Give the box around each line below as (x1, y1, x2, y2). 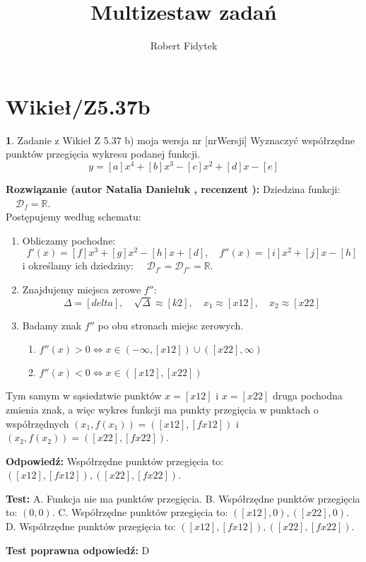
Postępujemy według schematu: (6, 209, 141, 224)
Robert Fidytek (150, 38, 218, 53)
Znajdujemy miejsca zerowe (22, 281, 141, 296)
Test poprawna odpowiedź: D (6, 542, 150, 557)
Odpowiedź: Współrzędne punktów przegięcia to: (6, 453, 224, 468)
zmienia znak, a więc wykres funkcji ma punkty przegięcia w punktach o (6, 402, 319, 416)
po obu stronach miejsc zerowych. (98, 317, 244, 332)
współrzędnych (6, 416, 69, 431)
